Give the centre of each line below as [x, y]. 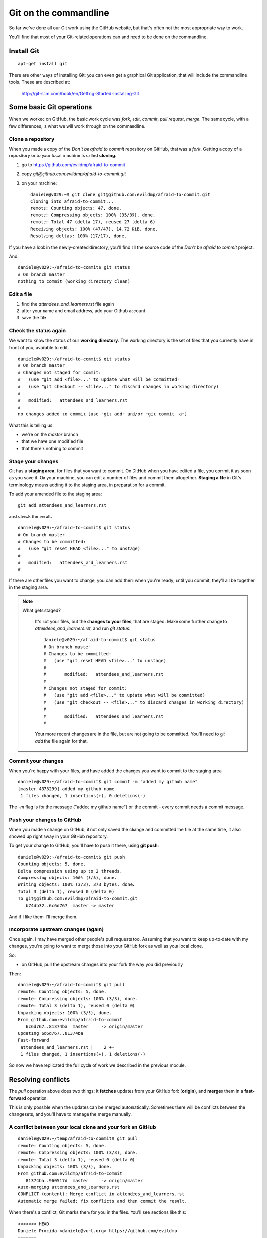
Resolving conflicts [40, 1080]
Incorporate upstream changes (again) [56, 929]
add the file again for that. [61, 741]
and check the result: [31, 516]
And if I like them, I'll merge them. [43, 917]
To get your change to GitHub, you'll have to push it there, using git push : [84, 846]
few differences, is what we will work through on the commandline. [77, 126]
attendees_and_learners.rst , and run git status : [83, 628]
